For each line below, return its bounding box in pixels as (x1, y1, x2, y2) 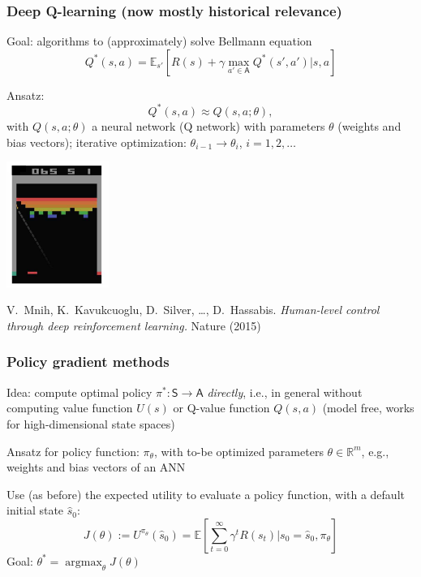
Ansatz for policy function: (6, 442, 140, 459)
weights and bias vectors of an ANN (6, 459, 186, 476)
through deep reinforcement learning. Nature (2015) (6, 316, 261, 334)
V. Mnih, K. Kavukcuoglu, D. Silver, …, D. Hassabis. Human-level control (6, 301, 380, 318)
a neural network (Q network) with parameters (92, 117, 325, 134)
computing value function (6, 399, 133, 416)
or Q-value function (173, 399, 270, 416)
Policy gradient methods (6, 351, 170, 372)
